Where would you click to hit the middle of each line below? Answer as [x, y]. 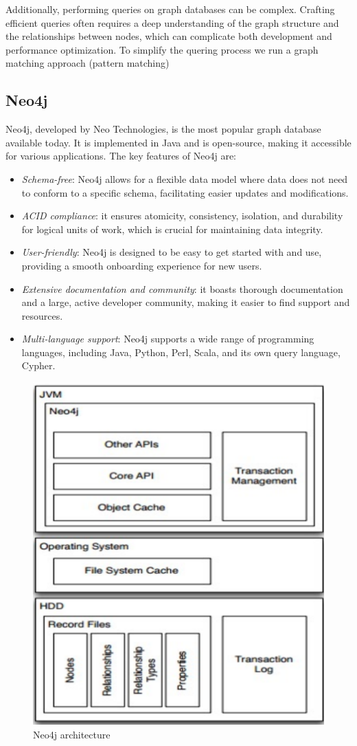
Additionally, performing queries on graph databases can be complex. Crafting [170, 9]
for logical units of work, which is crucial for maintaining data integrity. [172, 229]
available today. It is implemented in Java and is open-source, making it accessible [178, 142]
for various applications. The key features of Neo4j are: [121, 156]
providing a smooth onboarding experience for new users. [142, 265]
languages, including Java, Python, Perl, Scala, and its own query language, [181, 352]
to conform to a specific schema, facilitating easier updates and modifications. [185, 192]
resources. [42, 315]
